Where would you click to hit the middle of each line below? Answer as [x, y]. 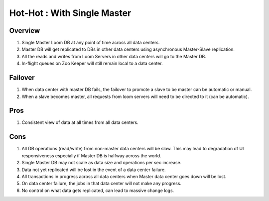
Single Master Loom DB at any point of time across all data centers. [91, 43]
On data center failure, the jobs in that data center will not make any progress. [102, 184]
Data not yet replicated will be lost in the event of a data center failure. [94, 170]
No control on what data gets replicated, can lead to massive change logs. [98, 190]
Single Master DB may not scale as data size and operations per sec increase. [102, 163]
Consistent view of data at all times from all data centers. [80, 122]
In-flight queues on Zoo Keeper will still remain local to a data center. [92, 63]
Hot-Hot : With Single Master [70, 13]
